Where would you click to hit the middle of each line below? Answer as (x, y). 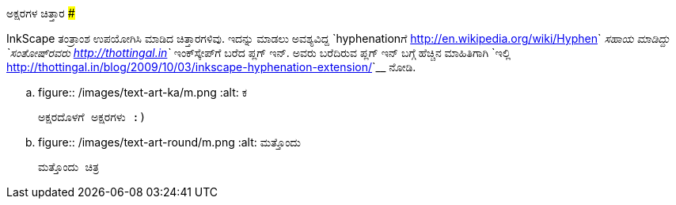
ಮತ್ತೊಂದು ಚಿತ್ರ (68, 167)
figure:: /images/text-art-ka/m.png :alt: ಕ (143, 92)
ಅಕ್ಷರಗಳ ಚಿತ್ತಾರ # (41, 13)
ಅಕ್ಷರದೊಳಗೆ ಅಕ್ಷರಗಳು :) (92, 117)
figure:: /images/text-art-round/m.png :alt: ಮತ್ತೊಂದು (169, 142)
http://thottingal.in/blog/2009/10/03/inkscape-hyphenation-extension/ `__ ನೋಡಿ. (211, 67)
